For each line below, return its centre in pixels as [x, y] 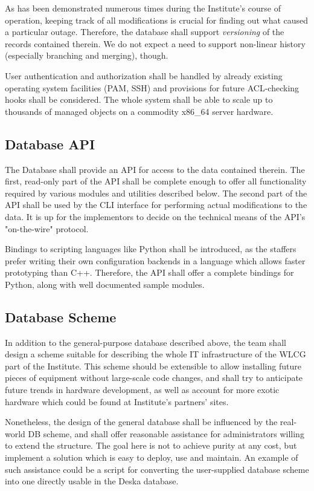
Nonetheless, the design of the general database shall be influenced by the [141, 422]
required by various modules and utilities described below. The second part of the [156, 193]
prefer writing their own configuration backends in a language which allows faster [155, 260]
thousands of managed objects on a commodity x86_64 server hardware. [139, 111]
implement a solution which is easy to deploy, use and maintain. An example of [152, 457]
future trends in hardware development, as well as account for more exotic [142, 390]
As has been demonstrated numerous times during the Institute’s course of [143, 8]
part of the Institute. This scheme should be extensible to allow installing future [153, 366]
